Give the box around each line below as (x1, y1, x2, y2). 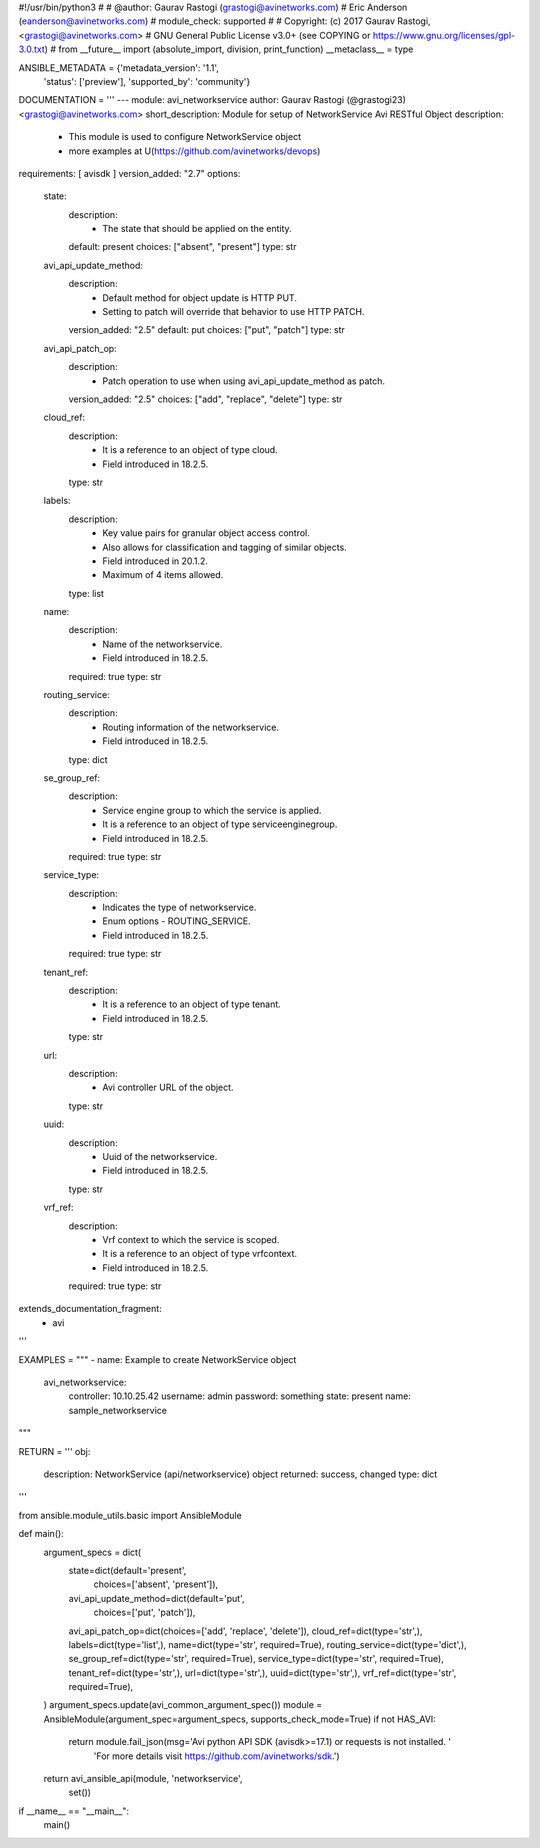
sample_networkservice (68, 1404, 167, 1416)
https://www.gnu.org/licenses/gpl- (372, 29, 515, 41)
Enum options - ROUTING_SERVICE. (102, 915, 252, 927)
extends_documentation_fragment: (18, 1303, 162, 1315)
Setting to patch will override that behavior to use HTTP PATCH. (102, 306, 365, 318)
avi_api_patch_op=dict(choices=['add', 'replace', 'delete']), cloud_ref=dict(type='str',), (68, 1625, 423, 1637)
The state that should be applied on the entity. (102, 223, 292, 235)
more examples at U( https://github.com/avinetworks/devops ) (68, 145, 321, 157)
